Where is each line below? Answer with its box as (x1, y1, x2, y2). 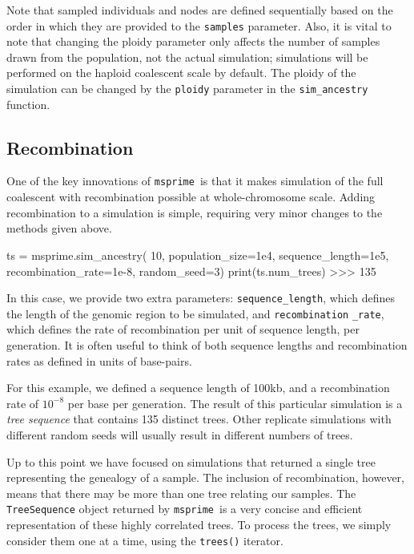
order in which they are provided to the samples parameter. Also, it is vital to (6, 17, 392, 34)
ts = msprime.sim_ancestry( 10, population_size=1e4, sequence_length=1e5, (6, 246, 389, 263)
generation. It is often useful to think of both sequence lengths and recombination (6, 337, 408, 354)
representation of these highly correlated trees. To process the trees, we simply (6, 516, 392, 533)
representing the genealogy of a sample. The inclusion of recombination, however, (6, 469, 404, 486)
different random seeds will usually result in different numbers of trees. (6, 426, 353, 443)
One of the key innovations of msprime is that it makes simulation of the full (6, 172, 384, 189)
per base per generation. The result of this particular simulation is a (67, 394, 403, 411)
